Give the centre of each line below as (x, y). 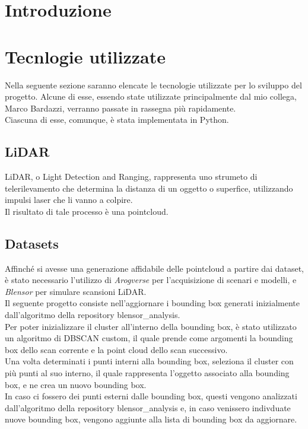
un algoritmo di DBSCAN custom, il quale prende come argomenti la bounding (149, 338)
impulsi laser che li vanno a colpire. (69, 200)
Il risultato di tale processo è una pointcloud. (87, 211)
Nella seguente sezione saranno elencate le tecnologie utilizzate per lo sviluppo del (153, 85)
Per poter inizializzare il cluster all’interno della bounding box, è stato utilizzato (151, 326)
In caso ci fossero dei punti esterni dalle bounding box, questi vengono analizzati (151, 396)
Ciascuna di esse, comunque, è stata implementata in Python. (117, 120)
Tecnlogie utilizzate (85, 56)
